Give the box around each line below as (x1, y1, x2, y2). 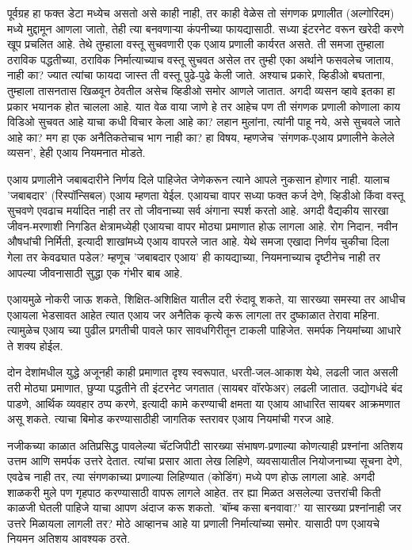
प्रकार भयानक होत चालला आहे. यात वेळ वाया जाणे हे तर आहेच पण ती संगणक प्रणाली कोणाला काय (7, 97, 401, 114)
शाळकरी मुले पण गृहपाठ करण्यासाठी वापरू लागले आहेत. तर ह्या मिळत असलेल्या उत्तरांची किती (7, 483, 381, 500)
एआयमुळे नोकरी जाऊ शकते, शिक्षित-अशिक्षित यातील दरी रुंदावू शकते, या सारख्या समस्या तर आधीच (7, 291, 406, 307)
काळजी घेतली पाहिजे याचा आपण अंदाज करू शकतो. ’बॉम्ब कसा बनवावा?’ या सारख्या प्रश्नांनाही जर (7, 499, 402, 516)
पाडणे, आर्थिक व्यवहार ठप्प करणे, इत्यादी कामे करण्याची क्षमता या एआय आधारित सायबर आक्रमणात (7, 395, 400, 411)
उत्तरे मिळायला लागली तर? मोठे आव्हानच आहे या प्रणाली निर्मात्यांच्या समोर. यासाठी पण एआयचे (7, 514, 380, 531)
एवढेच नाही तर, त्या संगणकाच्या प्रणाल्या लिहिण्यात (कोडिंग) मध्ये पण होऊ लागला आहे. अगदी (7, 468, 376, 485)
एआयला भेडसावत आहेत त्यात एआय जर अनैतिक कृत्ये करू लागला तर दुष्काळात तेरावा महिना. (7, 306, 380, 323)
